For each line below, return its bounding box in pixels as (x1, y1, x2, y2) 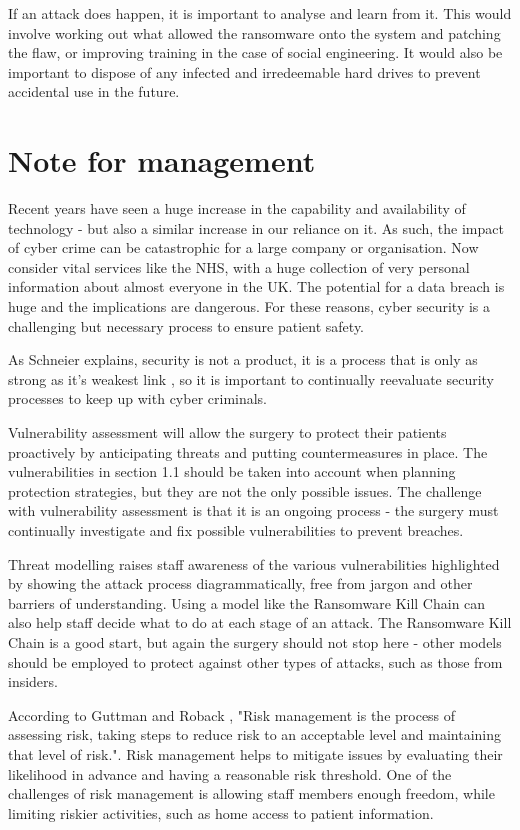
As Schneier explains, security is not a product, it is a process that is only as (8, 349, 478, 370)
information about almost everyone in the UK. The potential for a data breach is (8, 276, 505, 297)
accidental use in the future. (8, 81, 180, 102)
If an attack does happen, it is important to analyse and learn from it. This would (8, 3, 512, 23)
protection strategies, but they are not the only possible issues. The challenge (8, 480, 482, 501)
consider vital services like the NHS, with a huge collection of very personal (8, 256, 470, 277)
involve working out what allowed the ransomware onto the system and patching (8, 22, 501, 43)
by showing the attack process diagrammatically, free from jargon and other (8, 573, 473, 594)
